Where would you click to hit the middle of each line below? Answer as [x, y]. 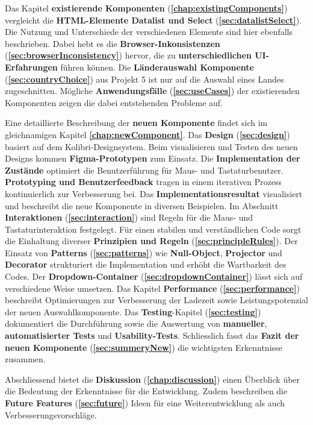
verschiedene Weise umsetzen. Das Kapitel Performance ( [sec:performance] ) [152, 288]
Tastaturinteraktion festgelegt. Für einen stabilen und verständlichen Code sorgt [153, 229]
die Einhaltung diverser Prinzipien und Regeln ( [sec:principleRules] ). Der [151, 241]
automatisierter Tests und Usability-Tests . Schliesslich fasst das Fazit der [152, 335]
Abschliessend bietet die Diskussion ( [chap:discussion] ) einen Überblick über [153, 379]
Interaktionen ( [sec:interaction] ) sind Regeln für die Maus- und [129, 217]
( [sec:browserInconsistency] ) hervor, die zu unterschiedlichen [128, 55]
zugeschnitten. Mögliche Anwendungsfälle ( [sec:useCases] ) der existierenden [152, 91]
